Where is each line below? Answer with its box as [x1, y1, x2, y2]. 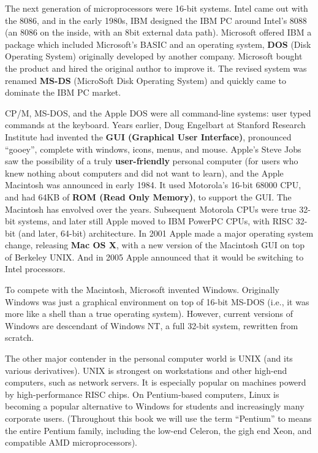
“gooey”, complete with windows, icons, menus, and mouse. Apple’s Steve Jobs [5, 142, 301, 155]
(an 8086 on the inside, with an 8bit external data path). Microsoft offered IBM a [5, 26, 312, 39]
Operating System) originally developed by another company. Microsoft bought [5, 50, 303, 63]
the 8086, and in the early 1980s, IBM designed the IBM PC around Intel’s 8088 [5, 13, 307, 26]
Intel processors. [5, 262, 66, 275]
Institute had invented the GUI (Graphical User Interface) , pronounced [5, 130, 292, 143]
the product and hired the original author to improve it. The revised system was [5, 61, 307, 74]
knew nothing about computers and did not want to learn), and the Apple [5, 166, 284, 179]
